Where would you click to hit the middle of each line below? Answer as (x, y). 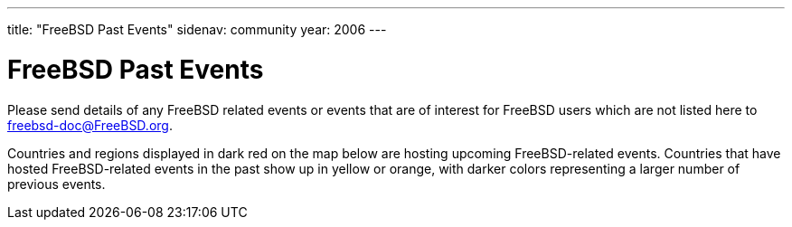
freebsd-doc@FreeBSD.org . (90, 125)
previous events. (57, 184)
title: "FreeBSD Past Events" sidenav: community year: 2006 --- (197, 29)
